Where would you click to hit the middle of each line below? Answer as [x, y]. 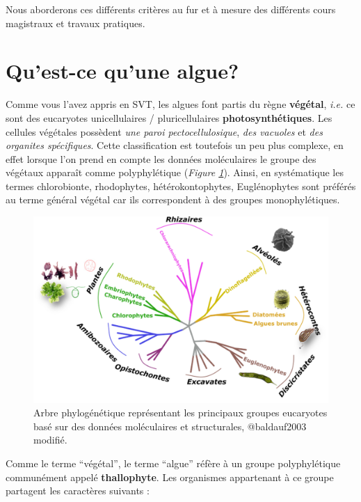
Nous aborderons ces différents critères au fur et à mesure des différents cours [171, 9]
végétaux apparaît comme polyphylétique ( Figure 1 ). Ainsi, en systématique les [175, 172]
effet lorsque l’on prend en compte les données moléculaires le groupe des [161, 158]
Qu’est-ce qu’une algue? [122, 71]
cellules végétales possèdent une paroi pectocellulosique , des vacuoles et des [164, 131]
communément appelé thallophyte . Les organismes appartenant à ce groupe [170, 477]
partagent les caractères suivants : [78, 491]
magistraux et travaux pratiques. [75, 23]
